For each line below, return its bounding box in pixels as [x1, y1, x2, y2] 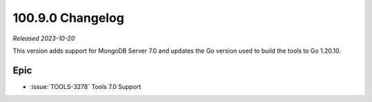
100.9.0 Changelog [12, 10, 125, 25]
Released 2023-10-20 [12, 34, 75, 42]
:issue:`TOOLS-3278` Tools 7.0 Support [30, 82, 141, 90]
